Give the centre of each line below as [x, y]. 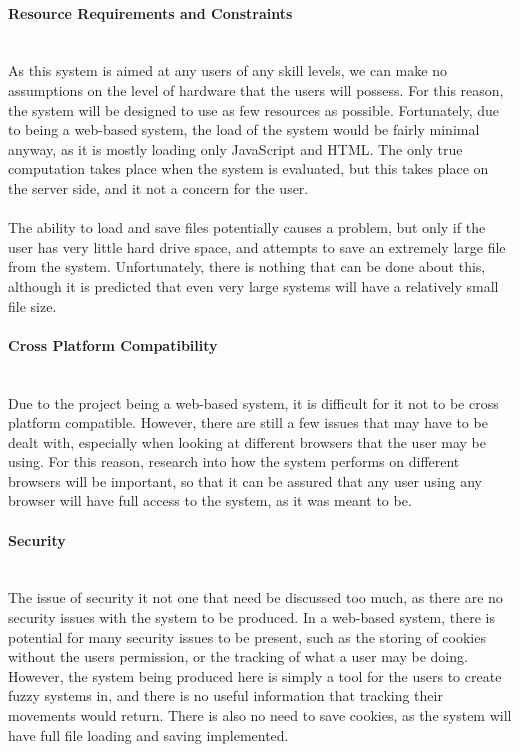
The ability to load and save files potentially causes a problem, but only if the [247, 227]
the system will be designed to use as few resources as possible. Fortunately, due [254, 109]
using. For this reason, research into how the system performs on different [234, 461]
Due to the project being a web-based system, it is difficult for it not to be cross [253, 402]
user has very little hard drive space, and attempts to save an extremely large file [257, 246]
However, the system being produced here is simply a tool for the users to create [255, 675]
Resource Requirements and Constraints [150, 12]
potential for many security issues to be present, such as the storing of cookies [247, 636]
